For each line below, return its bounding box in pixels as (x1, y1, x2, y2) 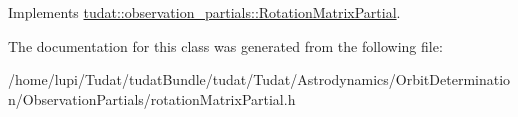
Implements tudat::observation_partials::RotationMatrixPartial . (8, 2, 401, 22)
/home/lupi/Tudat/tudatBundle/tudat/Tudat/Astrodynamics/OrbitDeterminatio (8, 69, 511, 90)
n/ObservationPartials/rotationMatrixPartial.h (8, 88, 296, 109)
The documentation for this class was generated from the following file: (8, 35, 443, 56)
